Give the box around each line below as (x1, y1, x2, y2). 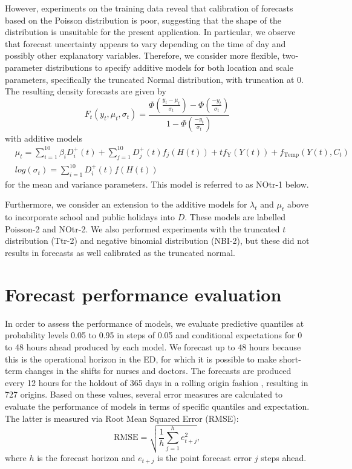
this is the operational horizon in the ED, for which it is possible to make (5, 352, 277, 365)
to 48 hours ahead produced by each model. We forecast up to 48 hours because (5, 340, 301, 353)
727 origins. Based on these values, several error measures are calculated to (5, 388, 283, 401)
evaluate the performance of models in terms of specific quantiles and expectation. (5, 399, 310, 412)
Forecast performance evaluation (5, 281, 282, 306)
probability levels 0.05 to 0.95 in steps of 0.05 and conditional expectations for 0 (5, 329, 302, 341)
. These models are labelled (184, 211, 285, 223)
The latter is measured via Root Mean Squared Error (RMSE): (5, 412, 239, 424)
